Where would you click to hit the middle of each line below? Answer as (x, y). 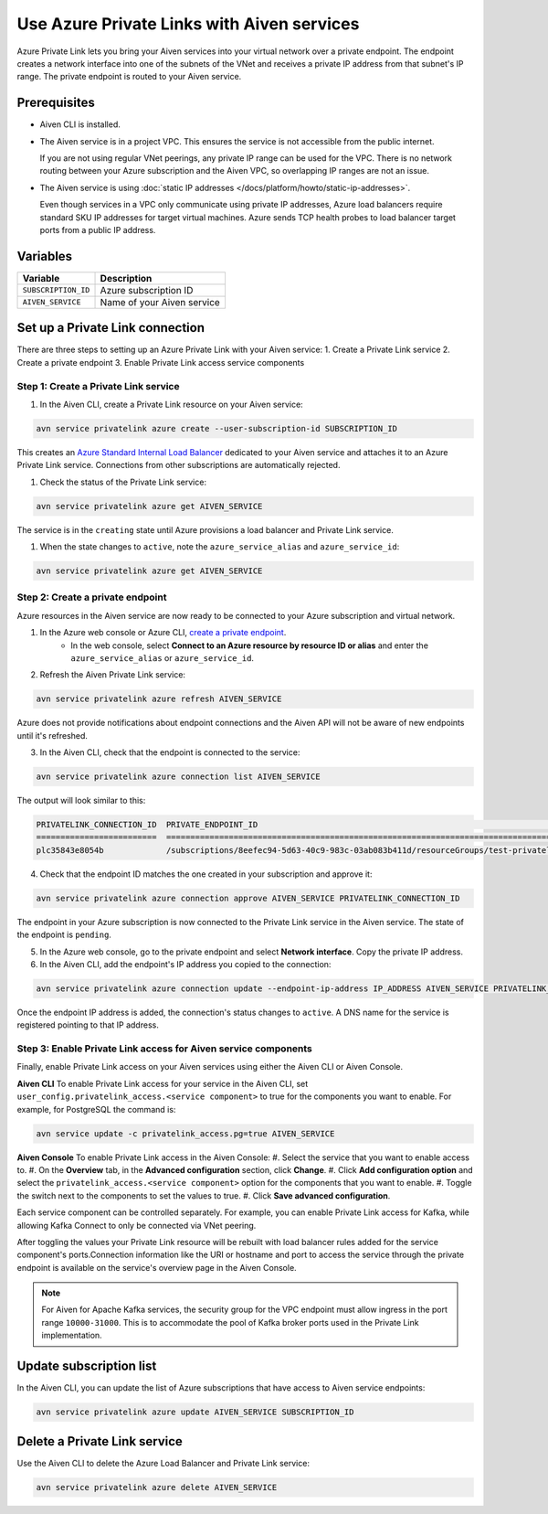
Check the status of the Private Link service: (123, 482)
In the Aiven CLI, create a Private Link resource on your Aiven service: (171, 404)
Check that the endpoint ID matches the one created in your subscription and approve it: (206, 874)
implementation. (72, 1336)
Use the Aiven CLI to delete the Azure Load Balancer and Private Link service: (163, 1463)
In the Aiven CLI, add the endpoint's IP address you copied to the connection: (185, 964)
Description (126, 278)
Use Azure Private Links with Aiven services (188, 24)
